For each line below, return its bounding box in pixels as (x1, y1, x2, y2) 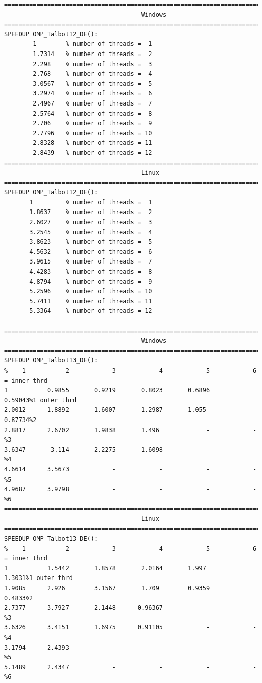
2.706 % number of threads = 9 (33, 120, 152, 127)
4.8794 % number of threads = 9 (29, 278, 152, 285)
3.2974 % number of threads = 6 (33, 90, 152, 97)
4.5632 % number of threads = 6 (29, 248, 152, 255)
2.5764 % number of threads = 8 (33, 110, 152, 117)
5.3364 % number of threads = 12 (29, 307, 152, 315)
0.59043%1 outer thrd (4, 396, 77, 404)
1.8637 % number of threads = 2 (29, 208, 152, 216)
